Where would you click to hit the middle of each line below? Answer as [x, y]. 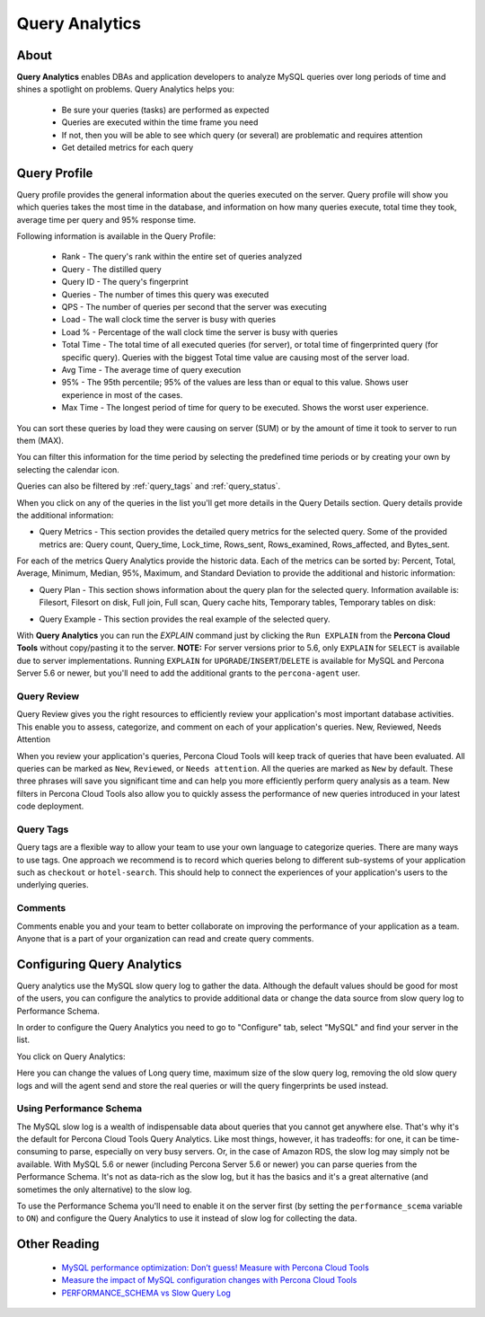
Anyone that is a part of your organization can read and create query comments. [165, 938]
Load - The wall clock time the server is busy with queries [169, 320]
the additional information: [65, 515]
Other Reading [58, 1244]
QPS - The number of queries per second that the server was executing [194, 307]
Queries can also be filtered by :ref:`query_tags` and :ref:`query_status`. [149, 486]
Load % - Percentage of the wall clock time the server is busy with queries [200, 331]
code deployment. [50, 806]
